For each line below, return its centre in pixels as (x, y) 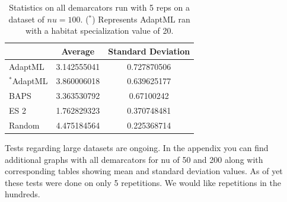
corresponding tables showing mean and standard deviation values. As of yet (144, 171)
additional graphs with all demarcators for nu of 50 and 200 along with (134, 159)
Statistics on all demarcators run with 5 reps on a (99, 7)
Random (24, 125)
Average (78, 51)
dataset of (26, 19)
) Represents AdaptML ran (141, 19)
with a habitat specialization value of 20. (99, 31)
